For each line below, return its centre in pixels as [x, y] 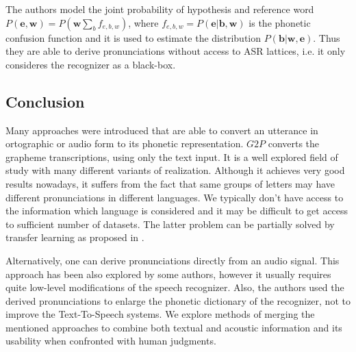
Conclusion [45, 101]
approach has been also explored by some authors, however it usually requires [168, 274]
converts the [294, 143]
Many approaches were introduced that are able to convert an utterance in [162, 130]
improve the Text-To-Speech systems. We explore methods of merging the [160, 314]
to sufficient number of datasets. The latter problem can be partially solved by [170, 224]
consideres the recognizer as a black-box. [91, 64]
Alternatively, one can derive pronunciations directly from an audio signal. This [173, 260]
